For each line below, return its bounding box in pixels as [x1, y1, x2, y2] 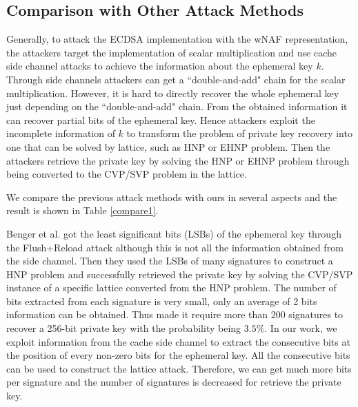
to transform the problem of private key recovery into [126, 126, 352, 140]
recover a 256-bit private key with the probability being [6, 321, 241, 335]
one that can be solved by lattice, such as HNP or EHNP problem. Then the [6, 139, 330, 154]
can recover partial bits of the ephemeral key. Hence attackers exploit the [6, 112, 315, 127]
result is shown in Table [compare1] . [6, 203, 159, 218]
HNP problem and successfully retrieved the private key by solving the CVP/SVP [6, 267, 353, 281]
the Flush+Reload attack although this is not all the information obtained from [6, 240, 344, 254]
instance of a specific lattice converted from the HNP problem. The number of [6, 280, 337, 295]
